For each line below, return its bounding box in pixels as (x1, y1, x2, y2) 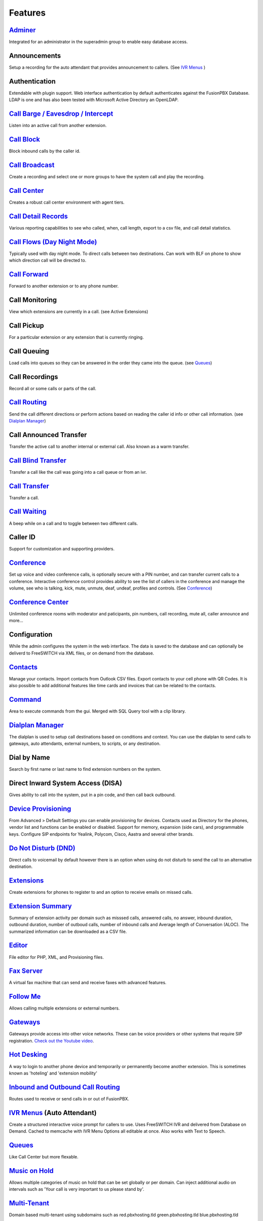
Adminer (9, 26, 36, 34)
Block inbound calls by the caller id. (9, 148, 80, 154)
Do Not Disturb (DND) (9, 844, 75, 852)
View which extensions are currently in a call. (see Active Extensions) (9, 308, 149, 315)
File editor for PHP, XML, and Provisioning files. (9, 954, 104, 960)
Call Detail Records (9, 212, 68, 220)
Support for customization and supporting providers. (9, 546, 115, 552)
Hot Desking (9, 1051, 47, 1059)
